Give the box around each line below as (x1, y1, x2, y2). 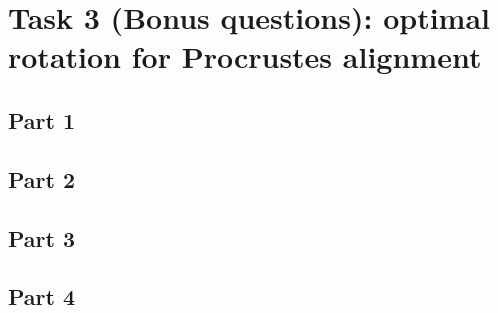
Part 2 (8, 163, 76, 194)
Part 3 (8, 222, 76, 253)
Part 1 (8, 104, 76, 135)
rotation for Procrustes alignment (8, 36, 482, 77)
